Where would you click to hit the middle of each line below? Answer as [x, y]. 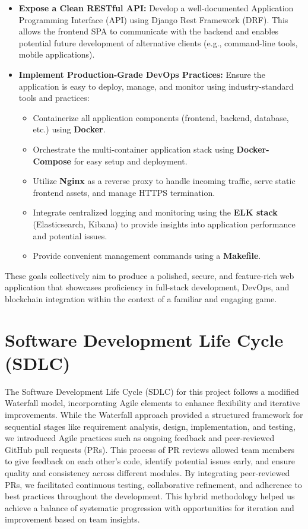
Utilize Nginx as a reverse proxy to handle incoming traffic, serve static [164, 181]
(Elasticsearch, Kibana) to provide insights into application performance [164, 224]
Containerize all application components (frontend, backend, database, [161, 117]
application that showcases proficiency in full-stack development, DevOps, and [147, 287]
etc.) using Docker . [69, 129]
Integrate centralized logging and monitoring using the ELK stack [155, 212]
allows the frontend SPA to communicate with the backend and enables [148, 31]
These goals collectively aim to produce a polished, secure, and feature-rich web [150, 275]
